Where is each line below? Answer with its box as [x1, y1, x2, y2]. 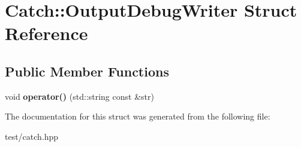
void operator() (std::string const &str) [5, 90, 154, 102]
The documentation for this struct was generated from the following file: [5, 110, 270, 122]
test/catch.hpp [5, 130, 59, 142]
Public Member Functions [5, 62, 169, 80]
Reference [5, 21, 88, 45]
